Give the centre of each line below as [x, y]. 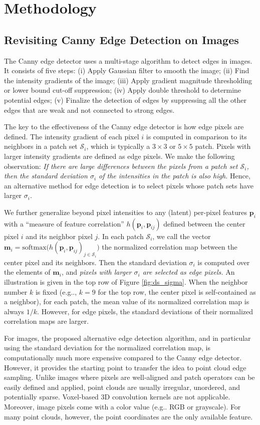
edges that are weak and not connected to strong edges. [89, 110]
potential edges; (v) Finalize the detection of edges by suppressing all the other [125, 99]
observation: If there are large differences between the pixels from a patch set [121, 166]
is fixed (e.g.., [56, 291]
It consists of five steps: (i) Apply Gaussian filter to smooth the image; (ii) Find [127, 70]
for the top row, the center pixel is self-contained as [177, 291]
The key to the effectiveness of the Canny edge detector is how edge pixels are [124, 127]
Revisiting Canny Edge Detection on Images [121, 39]
